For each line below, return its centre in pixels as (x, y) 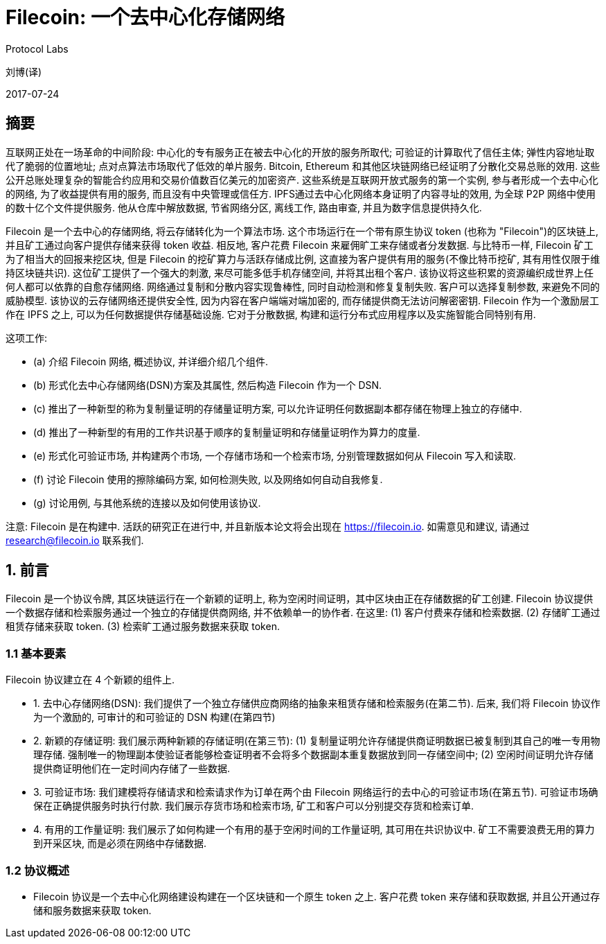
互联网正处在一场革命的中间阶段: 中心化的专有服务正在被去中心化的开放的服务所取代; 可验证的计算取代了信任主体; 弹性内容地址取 (300, 152)
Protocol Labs (37, 49)
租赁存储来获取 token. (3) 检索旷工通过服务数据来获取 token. (143, 627)
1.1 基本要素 (36, 653)
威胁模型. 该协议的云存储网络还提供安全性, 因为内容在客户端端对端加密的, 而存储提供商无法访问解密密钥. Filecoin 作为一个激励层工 (303, 300)
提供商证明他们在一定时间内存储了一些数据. (132, 769)
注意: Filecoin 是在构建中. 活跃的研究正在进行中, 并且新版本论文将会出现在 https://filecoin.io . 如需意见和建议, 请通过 (268, 526)
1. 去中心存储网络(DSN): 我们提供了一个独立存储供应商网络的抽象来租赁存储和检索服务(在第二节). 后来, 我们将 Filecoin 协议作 (317, 703)
